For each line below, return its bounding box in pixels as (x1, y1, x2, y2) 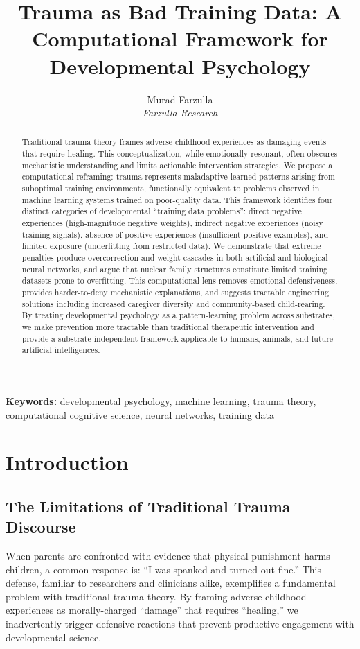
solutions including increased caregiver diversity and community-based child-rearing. (21, 297, 325, 309)
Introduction (6, 448, 129, 476)
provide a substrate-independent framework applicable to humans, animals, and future (21, 332, 334, 344)
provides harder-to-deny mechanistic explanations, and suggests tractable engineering (21, 286, 329, 298)
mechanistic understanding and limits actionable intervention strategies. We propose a (21, 159, 333, 171)
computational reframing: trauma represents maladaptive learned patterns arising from (21, 171, 335, 182)
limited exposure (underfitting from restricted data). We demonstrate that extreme (21, 240, 321, 252)
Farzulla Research (142, 105, 218, 120)
